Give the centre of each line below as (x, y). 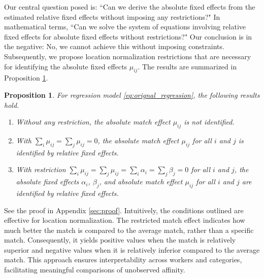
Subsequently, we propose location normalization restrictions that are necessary (128, 56)
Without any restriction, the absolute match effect (93, 122)
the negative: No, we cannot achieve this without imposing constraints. (114, 46)
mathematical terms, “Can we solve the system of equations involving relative (125, 27)
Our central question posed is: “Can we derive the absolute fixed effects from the (130, 7)
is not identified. (209, 122)
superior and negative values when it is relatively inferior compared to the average (132, 249)
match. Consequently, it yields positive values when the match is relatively (120, 240)
